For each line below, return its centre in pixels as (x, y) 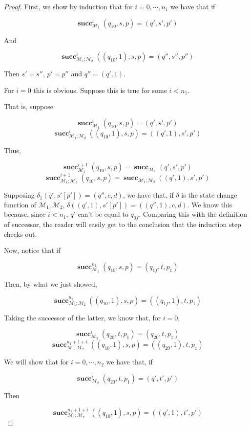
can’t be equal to (103, 214)
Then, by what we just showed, (51, 283)
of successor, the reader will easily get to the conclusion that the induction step (123, 224)
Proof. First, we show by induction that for (68, 6)
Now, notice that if (32, 250)
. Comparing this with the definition (193, 214)
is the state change (209, 195)
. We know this (210, 204)
